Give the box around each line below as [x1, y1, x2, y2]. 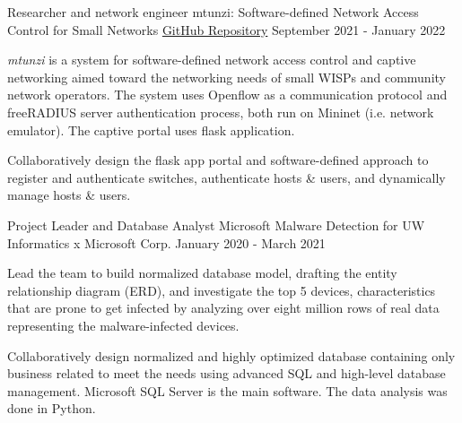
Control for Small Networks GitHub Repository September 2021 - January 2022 [7, 20, 446, 39]
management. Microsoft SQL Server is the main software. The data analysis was [7, 381, 448, 400]
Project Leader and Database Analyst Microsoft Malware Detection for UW [7, 215, 425, 234]
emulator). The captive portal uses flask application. [7, 120, 295, 139]
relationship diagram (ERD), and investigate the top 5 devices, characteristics [7, 281, 436, 299]
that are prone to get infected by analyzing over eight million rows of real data [7, 298, 440, 317]
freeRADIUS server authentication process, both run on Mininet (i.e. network [7, 102, 434, 121]
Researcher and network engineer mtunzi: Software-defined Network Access [7, 3, 419, 21]
